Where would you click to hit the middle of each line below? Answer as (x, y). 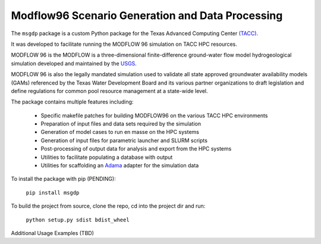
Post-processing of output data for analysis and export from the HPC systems (136, 149)
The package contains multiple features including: (72, 102)
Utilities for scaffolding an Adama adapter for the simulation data (120, 165)
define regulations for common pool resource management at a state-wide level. (109, 91)
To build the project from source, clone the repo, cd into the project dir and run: (108, 206)
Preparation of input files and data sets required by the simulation (121, 124)
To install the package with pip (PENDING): (63, 179)
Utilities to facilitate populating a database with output (107, 157)
